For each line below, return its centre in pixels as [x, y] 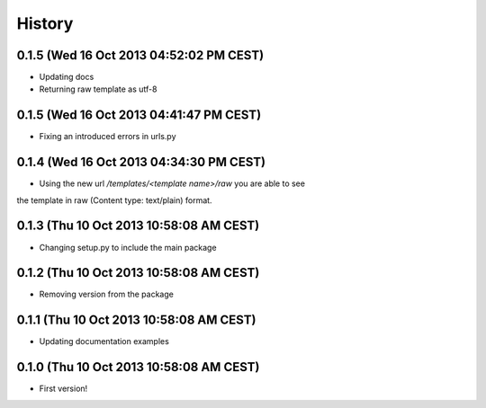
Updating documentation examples [104, 341]
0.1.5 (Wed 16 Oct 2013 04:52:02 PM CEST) [140, 55]
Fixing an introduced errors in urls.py [108, 137]
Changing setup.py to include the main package [128, 247]
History [45, 23]
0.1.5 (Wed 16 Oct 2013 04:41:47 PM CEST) [139, 115]
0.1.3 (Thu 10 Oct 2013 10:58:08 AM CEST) [138, 226]
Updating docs [67, 77]
